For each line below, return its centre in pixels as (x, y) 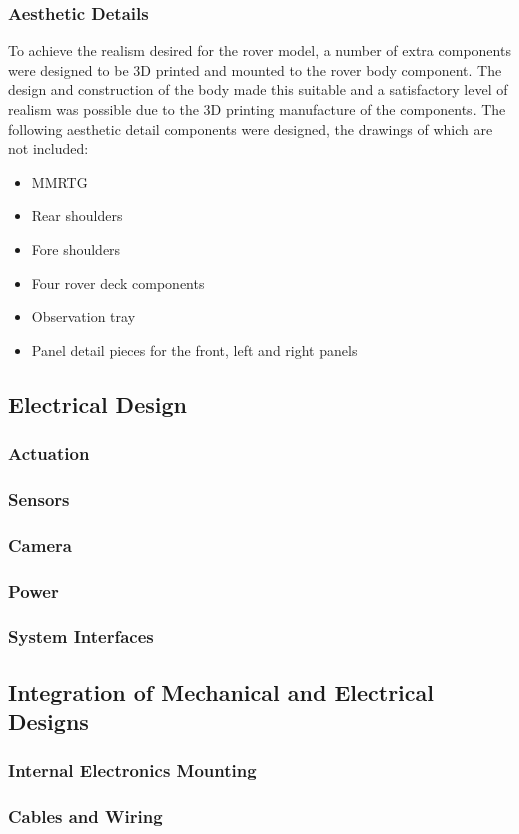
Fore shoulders (76, 248)
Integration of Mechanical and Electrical (221, 691)
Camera (40, 544)
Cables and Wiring (85, 816)
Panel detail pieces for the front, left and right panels (194, 349)
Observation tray (83, 316)
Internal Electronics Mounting (132, 770)
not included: (48, 148)
